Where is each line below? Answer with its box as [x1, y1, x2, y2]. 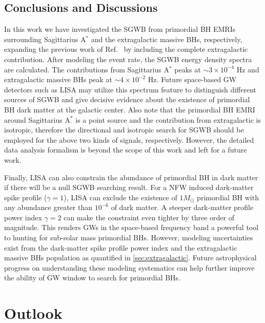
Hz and [236, 64, 259, 74]
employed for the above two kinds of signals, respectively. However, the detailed [4, 134, 254, 145]
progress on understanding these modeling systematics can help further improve [4, 262, 255, 273]
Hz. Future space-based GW [148, 74, 237, 85]
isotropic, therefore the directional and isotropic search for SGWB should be [4, 124, 244, 135]
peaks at [174, 64, 201, 74]
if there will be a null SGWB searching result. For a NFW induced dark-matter [4, 182, 254, 193]
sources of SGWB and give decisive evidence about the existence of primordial [4, 94, 250, 105]
